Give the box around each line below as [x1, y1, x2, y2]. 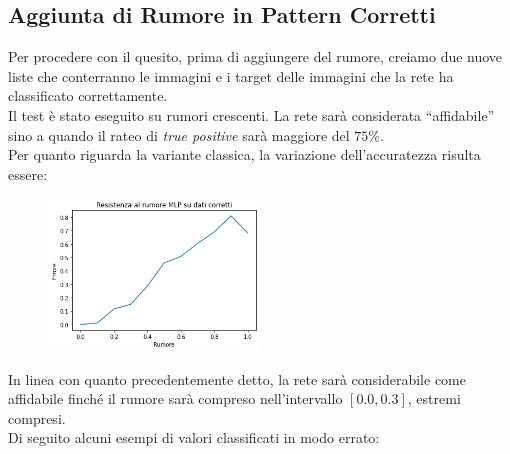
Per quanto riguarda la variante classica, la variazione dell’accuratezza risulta [8, 144, 481, 165]
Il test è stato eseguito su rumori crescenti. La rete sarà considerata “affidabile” [8, 104, 495, 125]
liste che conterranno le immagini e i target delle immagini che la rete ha [8, 65, 454, 86]
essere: [8, 163, 48, 184]
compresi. [8, 407, 66, 428]
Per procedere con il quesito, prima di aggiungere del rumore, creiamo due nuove [8, 46, 503, 67]
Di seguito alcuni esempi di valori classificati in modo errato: [8, 427, 380, 448]
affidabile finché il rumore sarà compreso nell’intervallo [8, 388, 343, 409]
